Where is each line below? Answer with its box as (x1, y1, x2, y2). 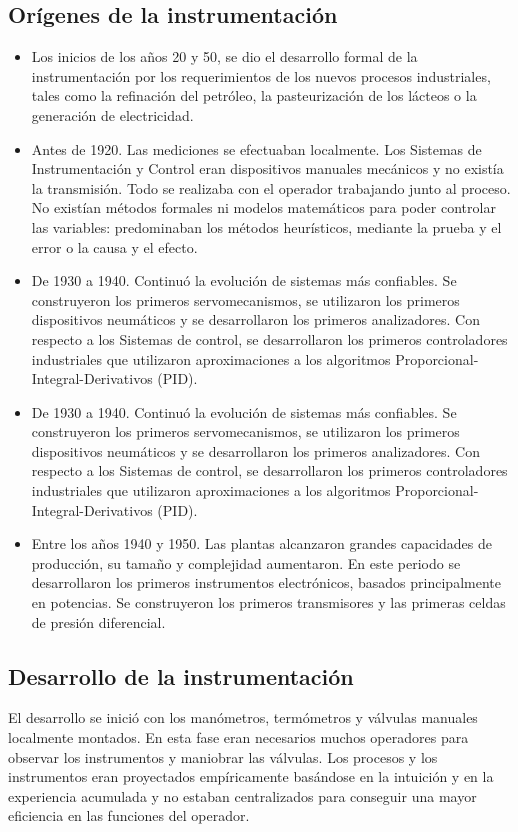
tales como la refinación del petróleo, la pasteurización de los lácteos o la (31, 85, 477, 106)
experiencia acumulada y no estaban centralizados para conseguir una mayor (8, 785, 477, 806)
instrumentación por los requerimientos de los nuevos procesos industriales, (31, 65, 491, 86)
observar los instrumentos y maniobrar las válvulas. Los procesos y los (8, 746, 438, 767)
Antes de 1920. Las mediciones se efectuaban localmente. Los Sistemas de (31, 138, 482, 159)
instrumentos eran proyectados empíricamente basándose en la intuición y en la (8, 766, 494, 787)
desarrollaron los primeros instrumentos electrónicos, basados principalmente (31, 572, 501, 593)
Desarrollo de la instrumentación (8, 660, 354, 691)
